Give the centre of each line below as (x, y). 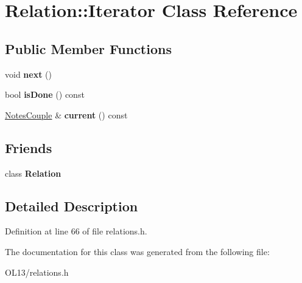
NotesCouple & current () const (66, 114)
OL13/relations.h (37, 272)
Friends (29, 147)
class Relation (33, 173)
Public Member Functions (88, 48)
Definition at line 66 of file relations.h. (76, 231)
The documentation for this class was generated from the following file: (137, 251)
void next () (28, 74)
